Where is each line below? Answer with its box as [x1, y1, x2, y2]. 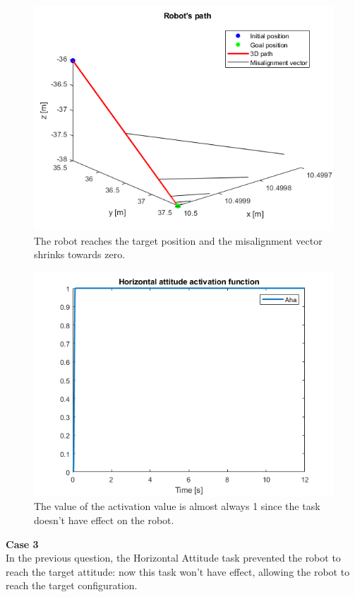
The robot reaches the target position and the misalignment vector [34, 233, 323, 248]
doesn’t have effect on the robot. [34, 512, 174, 527]
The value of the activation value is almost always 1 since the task [34, 499, 320, 514]
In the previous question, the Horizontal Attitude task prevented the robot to [6, 550, 341, 565]
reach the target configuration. [6, 578, 138, 593]
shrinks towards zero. [34, 247, 126, 262]
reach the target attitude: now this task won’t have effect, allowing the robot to [6, 564, 350, 579]
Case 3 [6, 536, 39, 551]
